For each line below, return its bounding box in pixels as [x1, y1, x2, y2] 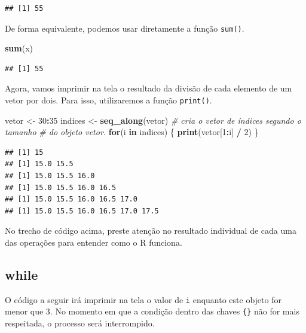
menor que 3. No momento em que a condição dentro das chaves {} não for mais [5, 305, 299, 317]
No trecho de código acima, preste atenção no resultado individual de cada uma [5, 224, 296, 237]
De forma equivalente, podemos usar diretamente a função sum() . [5, 22, 244, 34]
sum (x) [5, 42, 33, 54]
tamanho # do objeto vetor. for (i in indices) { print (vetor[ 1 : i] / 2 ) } [5, 126, 259, 138]
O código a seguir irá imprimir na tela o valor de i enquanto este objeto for [5, 293, 281, 305]
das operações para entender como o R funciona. [5, 236, 182, 249]
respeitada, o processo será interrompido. [5, 317, 155, 329]
